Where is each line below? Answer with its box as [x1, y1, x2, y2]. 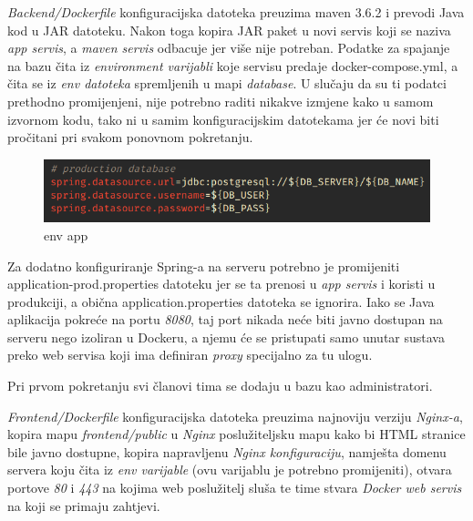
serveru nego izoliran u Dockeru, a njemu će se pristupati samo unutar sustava [7, 327, 445, 346]
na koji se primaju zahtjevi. [7, 495, 160, 515]
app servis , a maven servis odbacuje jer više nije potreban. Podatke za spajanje [7, 38, 450, 57]
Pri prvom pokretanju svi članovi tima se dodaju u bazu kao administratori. [7, 376, 433, 395]
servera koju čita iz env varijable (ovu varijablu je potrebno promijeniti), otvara [7, 460, 452, 479]
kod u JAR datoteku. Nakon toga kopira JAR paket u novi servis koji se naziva [7, 20, 451, 39]
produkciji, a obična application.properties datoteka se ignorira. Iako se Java [7, 291, 435, 311]
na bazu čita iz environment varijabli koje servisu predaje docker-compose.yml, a [7, 56, 458, 75]
